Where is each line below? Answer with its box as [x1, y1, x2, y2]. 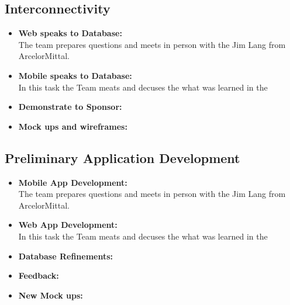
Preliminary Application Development [5, 148, 240, 167]
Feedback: [18, 269, 59, 282]
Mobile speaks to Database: [18, 69, 132, 81]
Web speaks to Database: [18, 27, 122, 39]
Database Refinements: [18, 249, 113, 262]
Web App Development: [18, 219, 118, 231]
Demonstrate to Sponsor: [18, 100, 122, 113]
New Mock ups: [18, 289, 83, 301]
